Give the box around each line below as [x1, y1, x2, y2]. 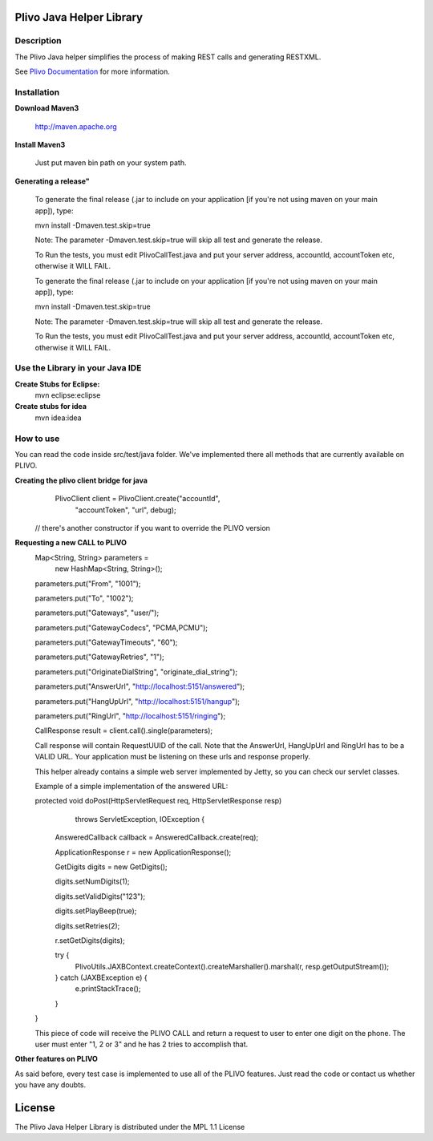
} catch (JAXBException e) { [55, 973, 148, 982]
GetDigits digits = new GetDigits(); [55, 862, 168, 872]
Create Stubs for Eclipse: [14, 379, 100, 389]
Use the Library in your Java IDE [14, 362, 142, 374]
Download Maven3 [14, 103, 79, 113]
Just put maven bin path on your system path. [34, 158, 187, 168]
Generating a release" [14, 176, 90, 186]
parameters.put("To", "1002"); [34, 593, 134, 603]
